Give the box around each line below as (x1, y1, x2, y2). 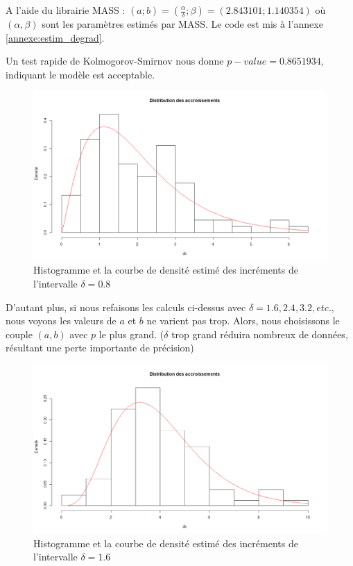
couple (6, 326, 33, 341)
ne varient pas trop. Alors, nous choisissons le (146, 313, 340, 328)
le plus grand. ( (98, 326, 164, 341)
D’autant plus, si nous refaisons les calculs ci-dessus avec (6, 299, 246, 314)
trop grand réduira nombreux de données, (171, 326, 348, 341)
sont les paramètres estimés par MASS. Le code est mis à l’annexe (42, 17, 323, 31)
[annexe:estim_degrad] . (6, 30, 105, 44)
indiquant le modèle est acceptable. (6, 67, 155, 81)
